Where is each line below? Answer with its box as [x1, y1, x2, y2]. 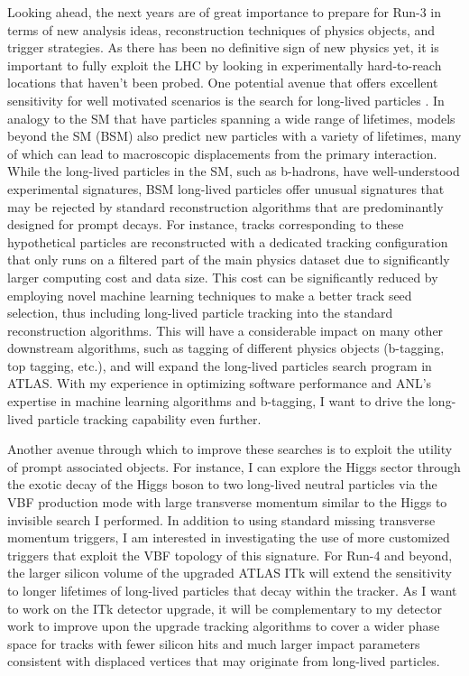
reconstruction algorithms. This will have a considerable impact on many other [7, 320, 444, 339]
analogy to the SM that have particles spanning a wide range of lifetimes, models [7, 108, 455, 127]
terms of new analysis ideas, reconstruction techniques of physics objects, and [7, 20, 436, 39]
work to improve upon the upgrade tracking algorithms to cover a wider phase [7, 616, 440, 635]
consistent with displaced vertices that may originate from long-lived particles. [7, 652, 440, 671]
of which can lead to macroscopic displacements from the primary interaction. [7, 144, 437, 162]
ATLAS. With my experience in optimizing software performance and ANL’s [7, 374, 432, 393]
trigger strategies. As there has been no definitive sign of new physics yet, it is [7, 38, 439, 57]
